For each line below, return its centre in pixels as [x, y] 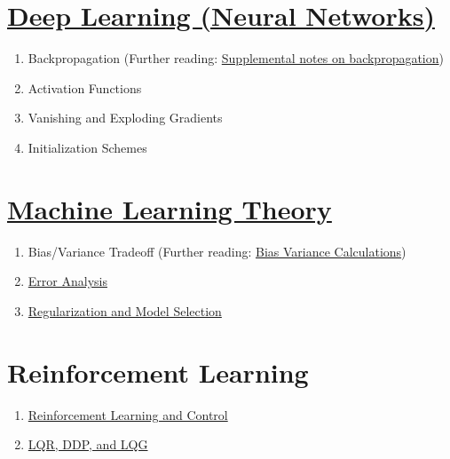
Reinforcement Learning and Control [128, 414]
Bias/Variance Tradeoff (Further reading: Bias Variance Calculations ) [217, 251]
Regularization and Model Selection [125, 310]
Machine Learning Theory [170, 208]
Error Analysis [67, 281]
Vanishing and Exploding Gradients [125, 118]
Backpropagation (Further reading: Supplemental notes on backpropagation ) [236, 58]
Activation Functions [85, 87]
